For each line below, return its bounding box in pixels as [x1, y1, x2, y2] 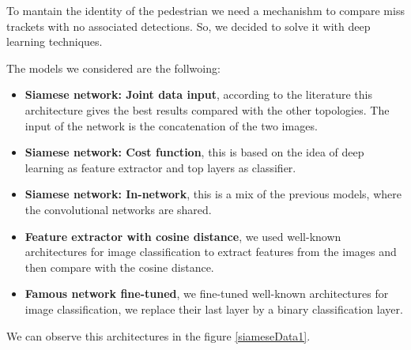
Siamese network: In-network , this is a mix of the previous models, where [25, 186, 402, 202]
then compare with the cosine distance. [25, 258, 214, 275]
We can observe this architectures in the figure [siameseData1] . [6, 327, 311, 344]
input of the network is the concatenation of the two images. [25, 117, 318, 134]
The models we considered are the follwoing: [6, 59, 221, 76]
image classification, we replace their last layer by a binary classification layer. [25, 300, 403, 317]
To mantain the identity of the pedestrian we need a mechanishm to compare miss [6, 2, 405, 18]
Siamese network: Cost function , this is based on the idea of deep [25, 144, 364, 160]
